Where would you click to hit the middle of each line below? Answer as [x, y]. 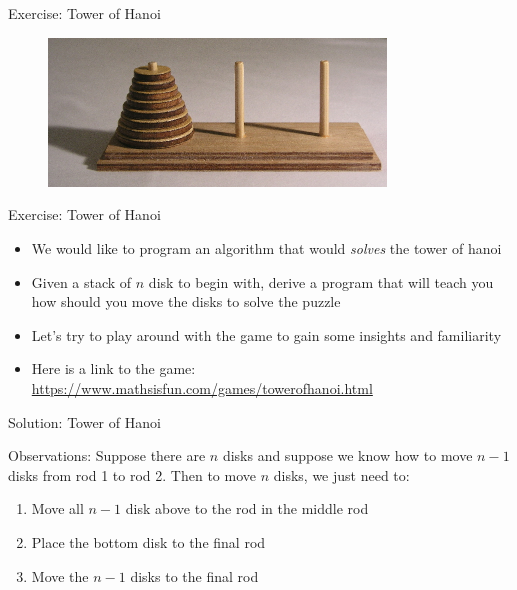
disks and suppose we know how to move [347, 455]
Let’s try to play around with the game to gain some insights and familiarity [266, 334]
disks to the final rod [194, 575]
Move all [57, 508]
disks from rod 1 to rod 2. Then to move [132, 474]
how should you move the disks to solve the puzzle [186, 301]
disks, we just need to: [341, 474]
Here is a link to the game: [113, 368]
